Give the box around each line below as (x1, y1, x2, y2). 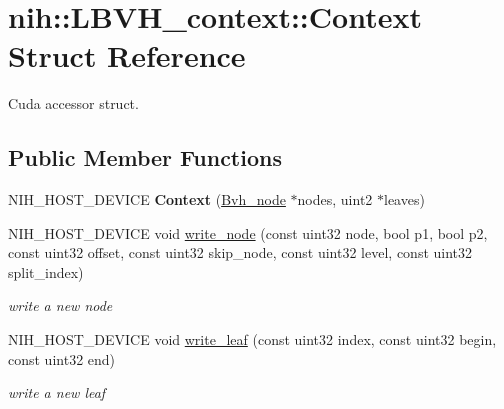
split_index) (8, 261, 84, 282)
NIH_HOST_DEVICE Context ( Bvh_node (8, 189, 286, 210)
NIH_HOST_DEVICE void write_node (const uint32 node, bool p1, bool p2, (8, 222, 488, 243)
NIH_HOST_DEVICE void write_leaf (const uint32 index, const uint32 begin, (8, 329, 497, 350)
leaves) (383, 189, 425, 210)
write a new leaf (8, 382, 106, 403)
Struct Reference (8, 35, 246, 76)
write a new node (8, 295, 113, 316)
